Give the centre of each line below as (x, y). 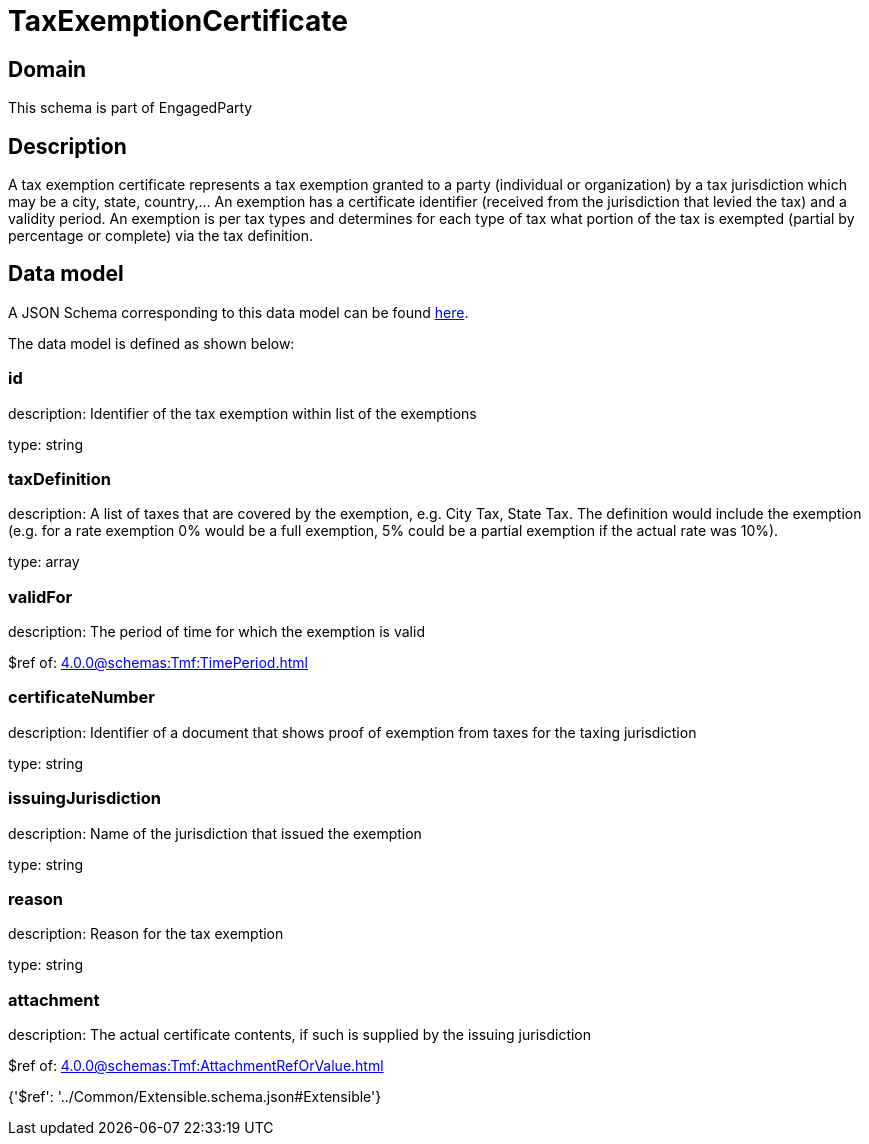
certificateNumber (82, 697)
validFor (40, 596)
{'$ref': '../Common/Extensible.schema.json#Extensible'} (195, 1097)
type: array (44, 562)
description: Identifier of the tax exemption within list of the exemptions (242, 413)
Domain (47, 69)
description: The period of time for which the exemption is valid (216, 632)
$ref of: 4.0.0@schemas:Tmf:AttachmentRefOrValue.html (196, 1066)
